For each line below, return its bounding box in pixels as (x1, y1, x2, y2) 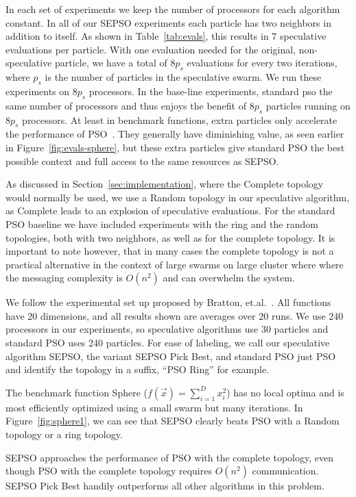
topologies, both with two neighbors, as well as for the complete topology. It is (5, 230, 335, 244)
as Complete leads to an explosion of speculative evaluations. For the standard (5, 203, 335, 218)
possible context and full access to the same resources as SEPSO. (5, 153, 279, 168)
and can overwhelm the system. (163, 270, 295, 285)
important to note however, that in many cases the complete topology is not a (5, 244, 334, 258)
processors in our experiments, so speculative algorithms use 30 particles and (5, 322, 329, 336)
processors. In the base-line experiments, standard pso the (88, 84, 333, 98)
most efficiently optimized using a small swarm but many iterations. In (5, 400, 303, 414)
